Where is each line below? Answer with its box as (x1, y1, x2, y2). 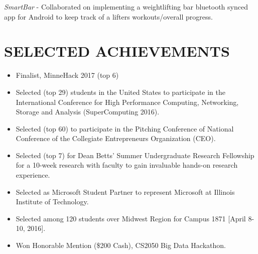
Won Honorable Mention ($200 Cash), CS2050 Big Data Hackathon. (16, 240, 226, 250)
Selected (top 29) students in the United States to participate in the (16, 86, 225, 97)
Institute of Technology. (16, 196, 89, 207)
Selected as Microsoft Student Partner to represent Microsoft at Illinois (16, 186, 235, 197)
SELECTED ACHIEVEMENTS (4, 41, 230, 61)
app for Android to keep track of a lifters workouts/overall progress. (4, 11, 213, 22)
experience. (16, 170, 50, 180)
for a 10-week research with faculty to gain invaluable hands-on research (16, 160, 238, 170)
